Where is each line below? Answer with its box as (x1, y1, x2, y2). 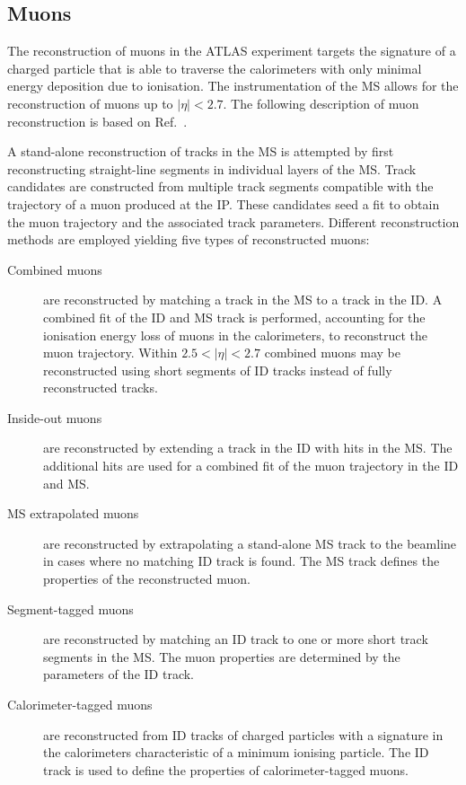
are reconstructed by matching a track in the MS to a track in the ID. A (43, 290, 443, 309)
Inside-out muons (7, 408, 102, 427)
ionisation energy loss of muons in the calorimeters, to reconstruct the (43, 325, 428, 344)
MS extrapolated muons (7, 504, 139, 523)
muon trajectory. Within (43, 343, 178, 362)
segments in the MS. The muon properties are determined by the (43, 647, 400, 666)
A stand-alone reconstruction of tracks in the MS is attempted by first (7, 142, 394, 161)
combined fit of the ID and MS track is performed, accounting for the (43, 307, 426, 326)
